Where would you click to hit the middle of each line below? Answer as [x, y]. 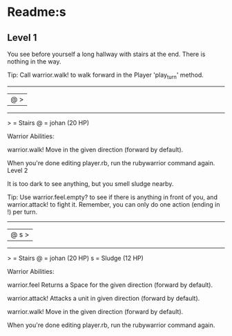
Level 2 [18, 170]
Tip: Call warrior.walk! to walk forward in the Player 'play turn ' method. [105, 75]
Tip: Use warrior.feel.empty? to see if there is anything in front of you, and [112, 197]
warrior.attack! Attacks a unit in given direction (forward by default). [104, 298]
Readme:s [37, 12]
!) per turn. [22, 212]
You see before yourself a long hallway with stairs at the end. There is [106, 54]
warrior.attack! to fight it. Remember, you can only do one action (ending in [114, 204]
